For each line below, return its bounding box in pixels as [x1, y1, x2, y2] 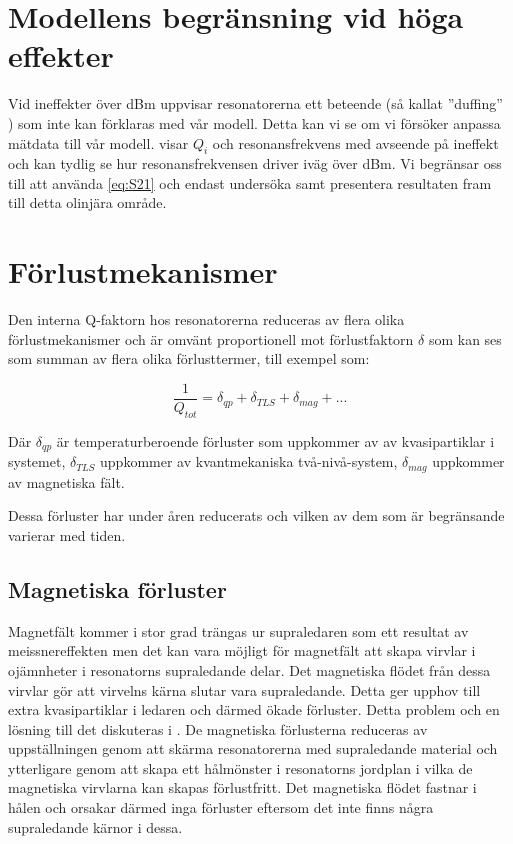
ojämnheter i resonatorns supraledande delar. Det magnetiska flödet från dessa [8, 659, 491, 680]
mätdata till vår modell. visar [8, 132, 189, 153]
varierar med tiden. [8, 524, 126, 545]
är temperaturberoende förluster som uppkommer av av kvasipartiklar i [56, 430, 495, 451]
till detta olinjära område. [8, 192, 167, 213]
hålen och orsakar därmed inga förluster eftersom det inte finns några [8, 797, 434, 818]
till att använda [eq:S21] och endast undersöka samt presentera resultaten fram [8, 172, 492, 193]
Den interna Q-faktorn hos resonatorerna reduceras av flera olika [8, 309, 405, 330]
